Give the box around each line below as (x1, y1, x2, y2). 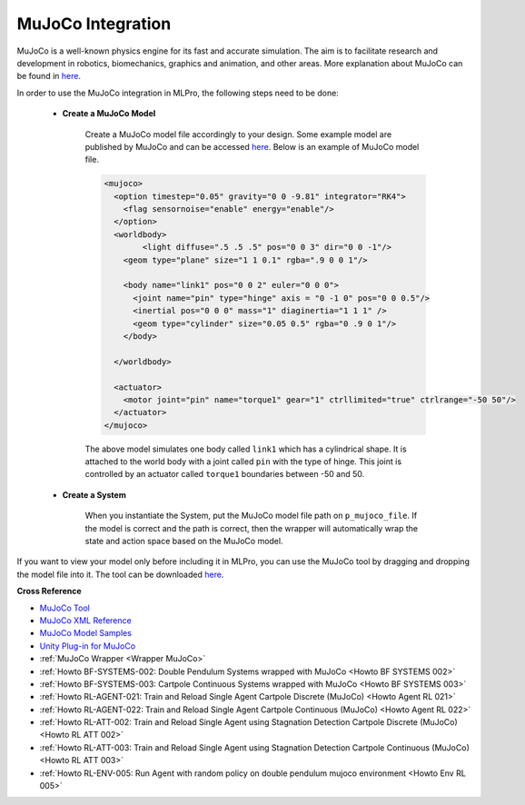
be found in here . (16, 71, 82, 82)
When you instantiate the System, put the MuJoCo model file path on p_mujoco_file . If (84, 510, 418, 522)
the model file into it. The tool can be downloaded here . (16, 569, 224, 580)
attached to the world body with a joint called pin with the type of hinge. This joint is (84, 456, 402, 467)
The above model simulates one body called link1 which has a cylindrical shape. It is (84, 443, 408, 454)
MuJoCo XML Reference (39, 614, 132, 626)
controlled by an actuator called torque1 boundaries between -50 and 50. (84, 469, 365, 480)
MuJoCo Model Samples (39, 628, 132, 639)
